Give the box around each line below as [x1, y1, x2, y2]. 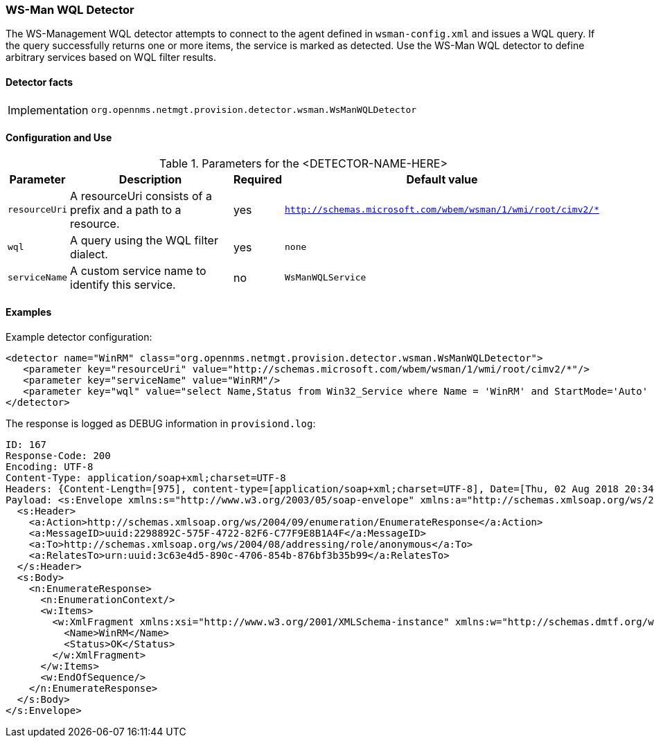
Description [118, 172, 182, 186]
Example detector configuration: [6, 331, 152, 343]
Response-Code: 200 [6, 450, 111, 462]
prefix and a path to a [70, 202, 182, 217]
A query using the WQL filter [70, 233, 218, 247]
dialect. [70, 247, 108, 261]
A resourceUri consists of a [70, 188, 212, 203]
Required [233, 172, 283, 186]
